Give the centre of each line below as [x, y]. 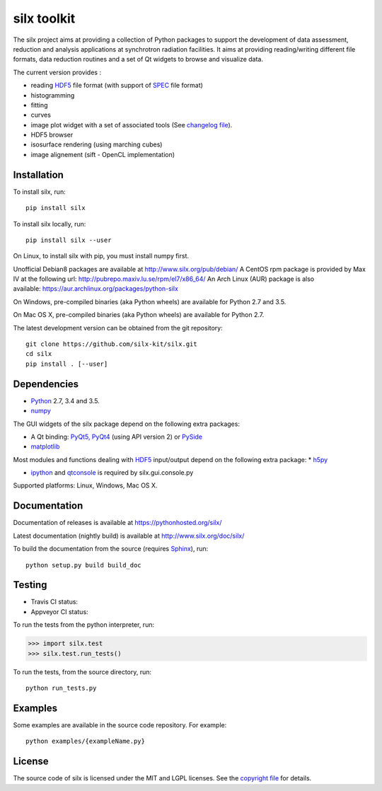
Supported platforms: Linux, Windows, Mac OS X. [85, 485]
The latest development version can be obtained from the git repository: [118, 328]
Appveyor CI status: [59, 611]
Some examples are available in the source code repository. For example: [120, 724]
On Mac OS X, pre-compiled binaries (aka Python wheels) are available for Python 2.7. [139, 315]
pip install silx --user [69, 240]
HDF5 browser [52, 135]
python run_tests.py [61, 688]
